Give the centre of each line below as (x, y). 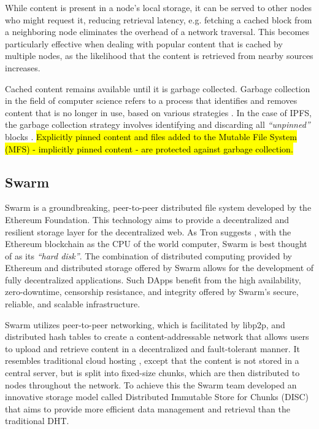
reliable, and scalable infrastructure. (73, 304)
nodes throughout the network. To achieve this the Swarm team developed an (151, 384)
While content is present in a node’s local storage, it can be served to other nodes (158, 7)
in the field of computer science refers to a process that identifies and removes (151, 100)
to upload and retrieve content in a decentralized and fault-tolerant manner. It (152, 348)
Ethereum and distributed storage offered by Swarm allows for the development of (159, 268)
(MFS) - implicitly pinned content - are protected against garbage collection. (149, 148)
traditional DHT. (37, 421)
